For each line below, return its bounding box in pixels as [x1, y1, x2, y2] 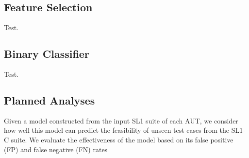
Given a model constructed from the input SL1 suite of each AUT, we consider [4, 115, 238, 125]
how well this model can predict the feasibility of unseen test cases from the [4, 125, 230, 135]
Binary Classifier [4, 46, 89, 61]
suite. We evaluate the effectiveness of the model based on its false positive [11, 134, 233, 144]
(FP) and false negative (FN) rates [4, 144, 108, 154]
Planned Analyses [4, 92, 95, 107]
